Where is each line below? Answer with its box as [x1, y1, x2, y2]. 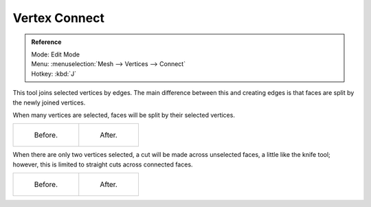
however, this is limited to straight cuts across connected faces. [12, 160, 193, 168]
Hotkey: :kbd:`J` [31, 69, 77, 78]
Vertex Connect [12, 10, 104, 25]
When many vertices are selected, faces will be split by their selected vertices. [12, 111, 235, 119]
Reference [31, 38, 62, 46]
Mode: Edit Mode [31, 50, 80, 58]
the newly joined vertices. [12, 98, 86, 107]
